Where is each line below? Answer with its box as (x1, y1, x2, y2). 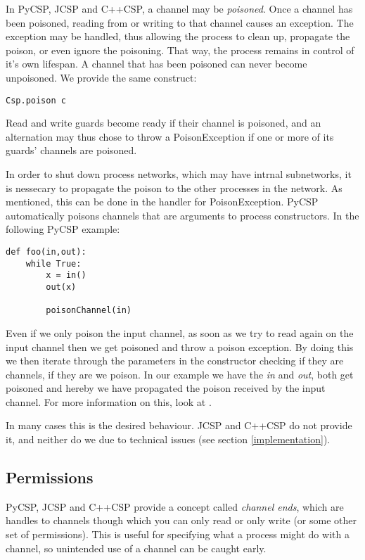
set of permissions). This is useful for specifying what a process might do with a (6, 527, 350, 542)
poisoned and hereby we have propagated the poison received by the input (6, 381, 326, 395)
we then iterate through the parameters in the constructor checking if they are (6, 353, 344, 368)
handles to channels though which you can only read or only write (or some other (6, 513, 357, 528)
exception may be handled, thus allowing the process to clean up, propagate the (6, 29, 350, 44)
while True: (25, 258, 82, 269)
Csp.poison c (6, 95, 66, 106)
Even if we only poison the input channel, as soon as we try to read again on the (6, 325, 354, 340)
